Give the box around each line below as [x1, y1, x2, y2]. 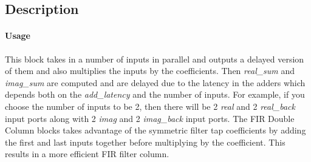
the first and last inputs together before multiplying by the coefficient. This [5, 135, 285, 148]
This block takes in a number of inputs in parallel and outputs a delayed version [5, 52, 304, 65]
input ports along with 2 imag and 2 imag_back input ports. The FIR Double [5, 112, 295, 124]
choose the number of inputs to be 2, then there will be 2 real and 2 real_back [5, 100, 295, 112]
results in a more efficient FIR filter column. [5, 147, 169, 160]
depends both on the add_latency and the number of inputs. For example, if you [5, 88, 305, 101]
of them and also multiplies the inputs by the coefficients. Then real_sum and [5, 64, 295, 77]
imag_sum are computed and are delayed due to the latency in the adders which [5, 76, 306, 89]
